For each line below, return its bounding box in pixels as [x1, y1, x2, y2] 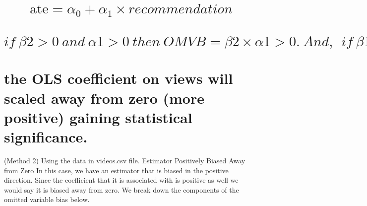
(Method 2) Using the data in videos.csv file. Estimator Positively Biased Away [4, 155, 245, 165]
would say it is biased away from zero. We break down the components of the [4, 184, 239, 195]
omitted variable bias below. [4, 194, 90, 205]
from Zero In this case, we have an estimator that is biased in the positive [4, 165, 229, 175]
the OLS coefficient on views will [4, 68, 233, 88]
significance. [4, 127, 88, 147]
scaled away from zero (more [4, 87, 204, 108]
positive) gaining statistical [4, 107, 192, 127]
